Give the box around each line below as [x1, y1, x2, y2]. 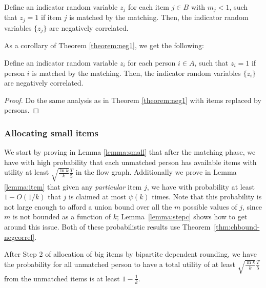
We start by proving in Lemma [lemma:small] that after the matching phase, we [4, 147, 256, 157]
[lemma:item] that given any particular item [4, 181, 142, 192]
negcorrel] [4, 231, 35, 242]
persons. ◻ [4, 105, 39, 115]
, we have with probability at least [147, 181, 255, 192]
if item [41, 12, 62, 23]
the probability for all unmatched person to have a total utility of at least [4, 258, 236, 269]
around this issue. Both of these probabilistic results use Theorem [4, 221, 211, 232]
